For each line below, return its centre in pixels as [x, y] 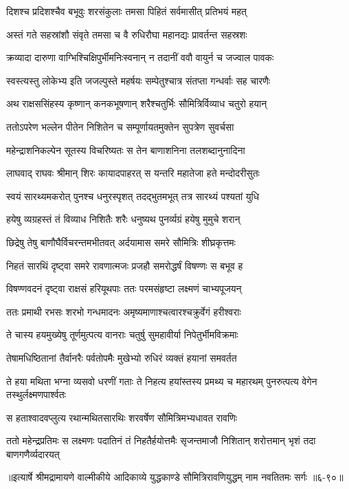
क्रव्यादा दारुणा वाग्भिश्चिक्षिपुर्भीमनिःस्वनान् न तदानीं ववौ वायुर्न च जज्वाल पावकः [140, 57]
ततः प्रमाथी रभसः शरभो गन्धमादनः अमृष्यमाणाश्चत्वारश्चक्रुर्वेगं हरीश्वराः [124, 311]
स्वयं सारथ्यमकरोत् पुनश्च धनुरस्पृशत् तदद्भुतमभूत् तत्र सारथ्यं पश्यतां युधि [133, 196]
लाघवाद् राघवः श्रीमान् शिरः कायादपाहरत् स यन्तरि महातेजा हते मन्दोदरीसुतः [133, 173]
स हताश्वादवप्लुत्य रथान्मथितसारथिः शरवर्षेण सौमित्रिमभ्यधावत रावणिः [122, 417]
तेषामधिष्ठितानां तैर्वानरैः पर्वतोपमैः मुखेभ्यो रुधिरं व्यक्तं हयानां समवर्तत [122, 357]
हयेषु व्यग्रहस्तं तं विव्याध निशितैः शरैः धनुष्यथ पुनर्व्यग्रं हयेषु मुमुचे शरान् [123, 219]
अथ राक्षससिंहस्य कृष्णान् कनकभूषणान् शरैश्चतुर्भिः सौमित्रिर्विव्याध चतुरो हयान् [137, 104]
